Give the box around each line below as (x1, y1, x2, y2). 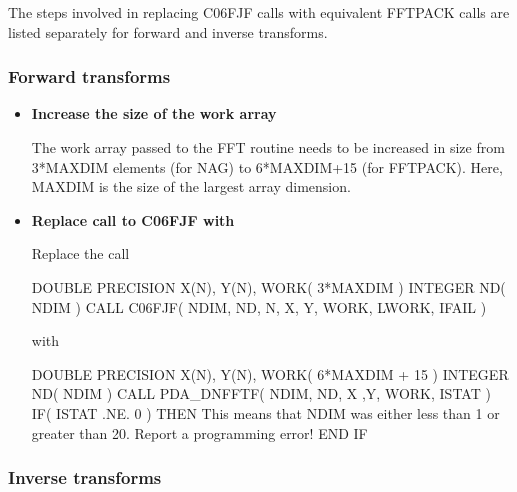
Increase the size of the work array (31, 103, 277, 124)
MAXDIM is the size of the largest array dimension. (31, 176, 351, 197)
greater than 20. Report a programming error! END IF (31, 422, 368, 443)
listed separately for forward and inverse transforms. (8, 21, 328, 42)
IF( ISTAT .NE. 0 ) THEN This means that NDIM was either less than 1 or (31, 402, 500, 423)
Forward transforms (8, 64, 171, 89)
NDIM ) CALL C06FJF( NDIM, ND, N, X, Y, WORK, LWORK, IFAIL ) (31, 296, 487, 317)
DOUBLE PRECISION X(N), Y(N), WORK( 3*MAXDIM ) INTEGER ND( (31, 276, 506, 297)
